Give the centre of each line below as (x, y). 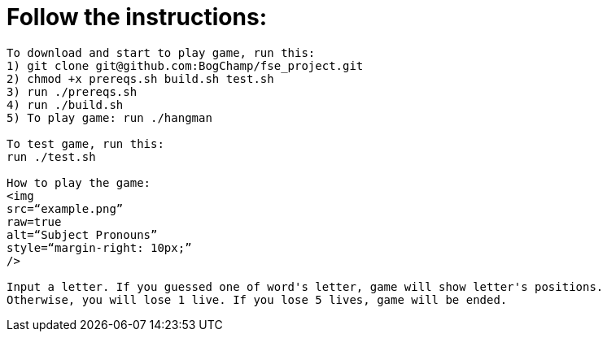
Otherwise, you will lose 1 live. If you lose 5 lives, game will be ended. (257, 299)
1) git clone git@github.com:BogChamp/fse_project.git (185, 65)
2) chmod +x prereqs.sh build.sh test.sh (140, 78)
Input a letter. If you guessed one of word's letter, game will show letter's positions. (305, 286)
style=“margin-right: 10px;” (99, 247)
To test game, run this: (85, 143)
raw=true (34, 221)
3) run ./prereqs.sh (72, 91)
